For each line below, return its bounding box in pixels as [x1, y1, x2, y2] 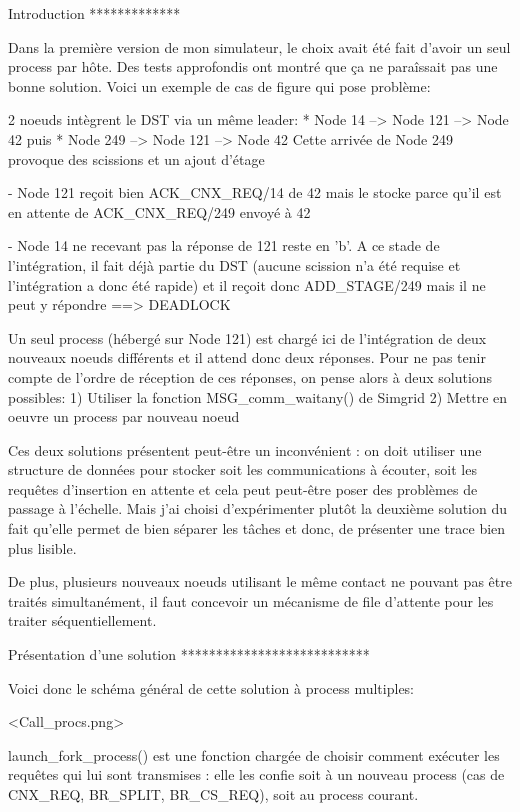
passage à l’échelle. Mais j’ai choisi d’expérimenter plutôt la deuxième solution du [8, 498, 508, 519]
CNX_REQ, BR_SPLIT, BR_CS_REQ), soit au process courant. [8, 784, 419, 804]
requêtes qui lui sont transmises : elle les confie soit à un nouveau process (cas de [8, 764, 505, 785]
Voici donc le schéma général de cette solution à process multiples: [8, 677, 415, 698]
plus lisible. [8, 537, 77, 558]
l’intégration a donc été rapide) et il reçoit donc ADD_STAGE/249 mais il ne [8, 274, 486, 295]
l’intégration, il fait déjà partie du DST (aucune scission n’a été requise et [8, 254, 461, 275]
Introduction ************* [8, 3, 181, 23]
